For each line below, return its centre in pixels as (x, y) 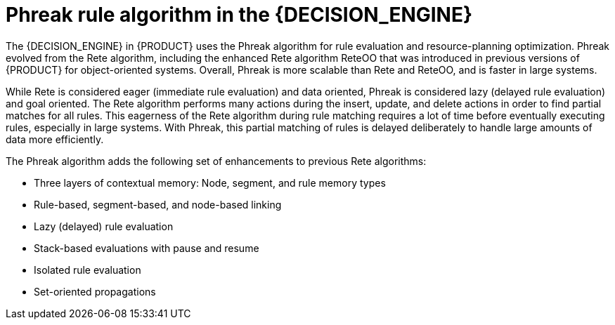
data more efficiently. (55, 139)
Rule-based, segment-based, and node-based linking (158, 204)
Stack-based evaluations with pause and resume (147, 248)
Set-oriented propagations (95, 291)
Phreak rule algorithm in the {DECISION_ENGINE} (239, 15)
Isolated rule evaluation (88, 270)
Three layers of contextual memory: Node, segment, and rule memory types (210, 183)
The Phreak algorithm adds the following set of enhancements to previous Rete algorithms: (216, 161)
